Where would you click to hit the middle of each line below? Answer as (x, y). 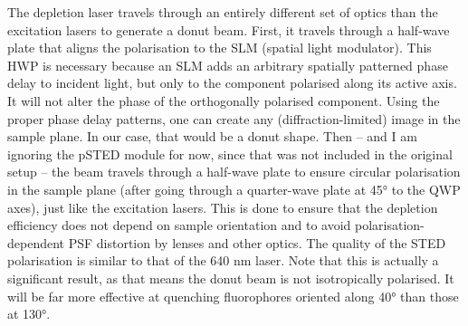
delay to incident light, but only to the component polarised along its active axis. (232, 83)
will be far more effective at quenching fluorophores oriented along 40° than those (233, 296)
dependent (36, 242)
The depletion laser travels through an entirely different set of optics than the (223, 12)
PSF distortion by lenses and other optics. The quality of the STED (257, 242)
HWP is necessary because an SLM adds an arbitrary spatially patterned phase (228, 65)
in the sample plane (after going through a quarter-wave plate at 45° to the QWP (234, 189)
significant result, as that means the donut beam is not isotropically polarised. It (231, 278)
